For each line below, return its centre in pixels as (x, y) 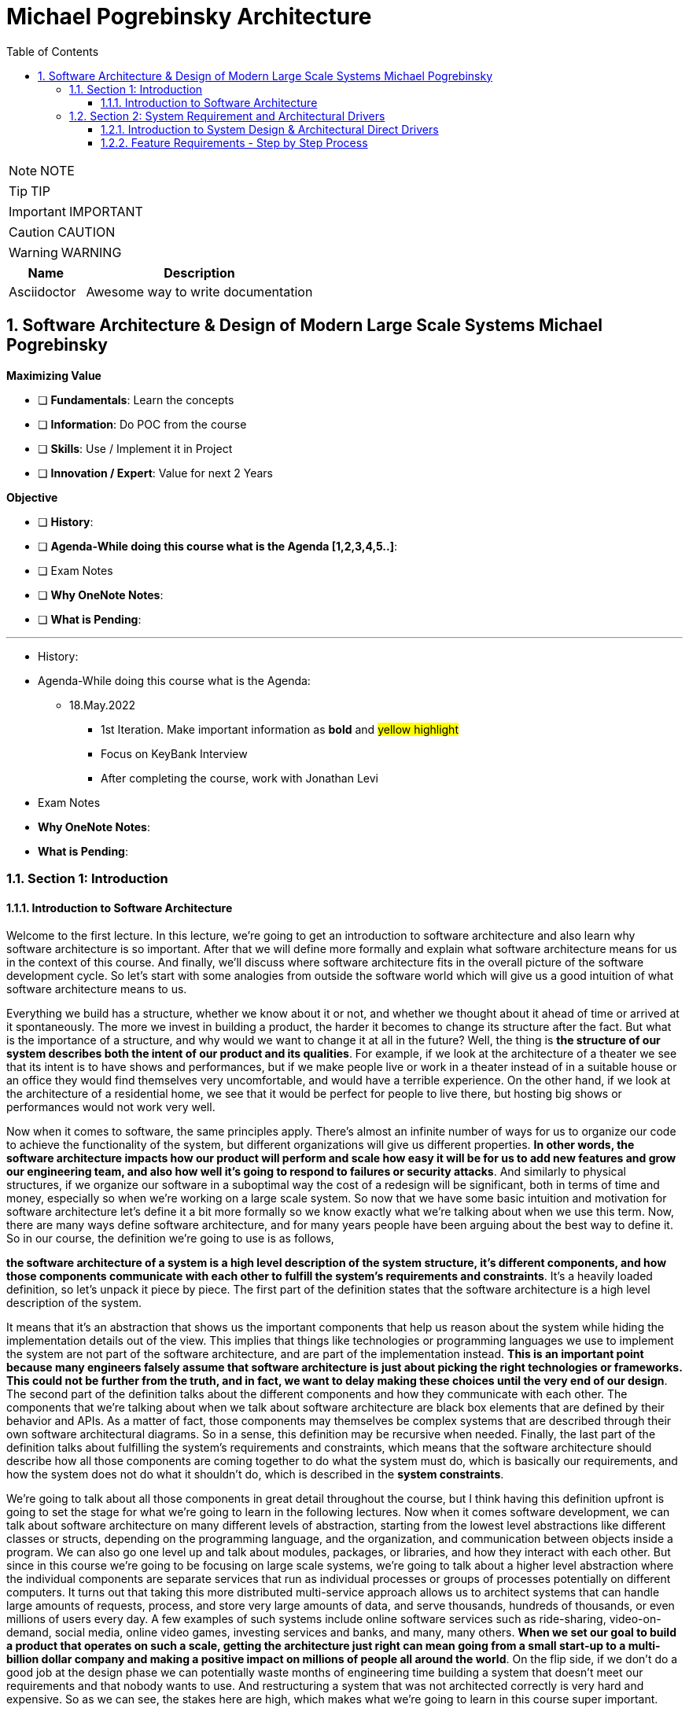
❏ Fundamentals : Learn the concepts (136, 399)
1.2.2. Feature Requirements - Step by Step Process (234, 142)
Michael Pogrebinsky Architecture (189, 17)
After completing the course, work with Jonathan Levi (240, 778)
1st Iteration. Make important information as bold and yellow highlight (280, 729)
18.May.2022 (103, 705)
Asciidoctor (42, 291)
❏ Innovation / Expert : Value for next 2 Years (155, 473)
